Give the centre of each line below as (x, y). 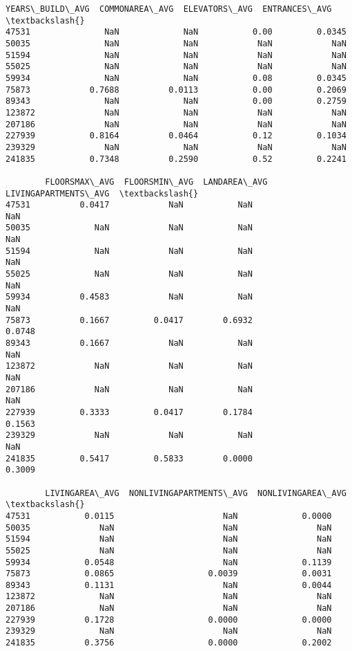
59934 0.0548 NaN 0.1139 (169, 562)
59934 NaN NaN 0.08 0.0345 (176, 78)
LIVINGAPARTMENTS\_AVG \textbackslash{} (102, 193)
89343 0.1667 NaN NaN (129, 343)
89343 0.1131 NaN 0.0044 (169, 585)
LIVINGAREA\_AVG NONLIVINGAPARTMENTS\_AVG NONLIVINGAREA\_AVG (196, 493)
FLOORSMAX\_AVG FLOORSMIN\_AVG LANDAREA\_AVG (156, 182)
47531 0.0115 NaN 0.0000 (169, 516)
